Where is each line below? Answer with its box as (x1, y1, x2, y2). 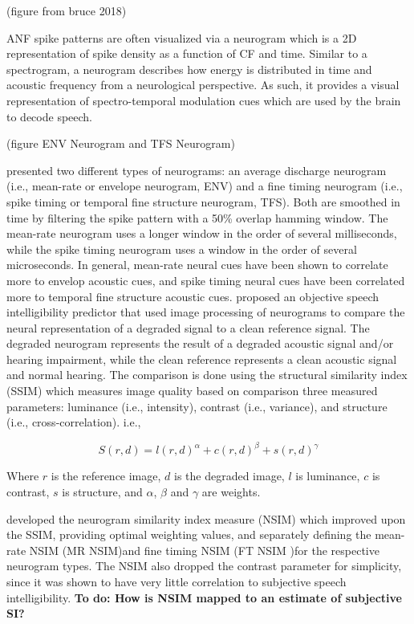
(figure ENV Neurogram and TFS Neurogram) (6, 135, 235, 152)
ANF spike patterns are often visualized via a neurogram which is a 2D (6, 29, 357, 46)
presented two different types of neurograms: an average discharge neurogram (6, 161, 387, 178)
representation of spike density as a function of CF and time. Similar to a (6, 45, 367, 62)
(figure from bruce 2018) (6, 2, 127, 18)
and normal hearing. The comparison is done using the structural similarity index (6, 366, 408, 383)
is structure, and (62, 483, 143, 500)
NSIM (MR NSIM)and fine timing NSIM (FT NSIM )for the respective (29, 541, 379, 558)
